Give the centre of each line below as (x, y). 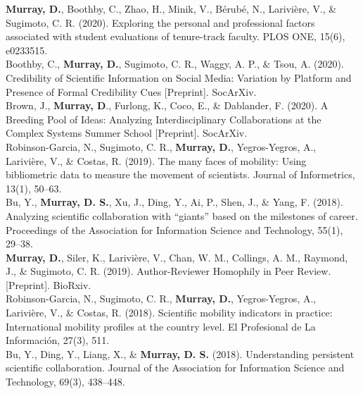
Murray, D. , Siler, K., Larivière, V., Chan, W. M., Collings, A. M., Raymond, (177, 257)
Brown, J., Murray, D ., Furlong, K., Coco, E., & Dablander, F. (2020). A (167, 105)
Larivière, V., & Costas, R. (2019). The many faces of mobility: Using (156, 160)
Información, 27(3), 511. (58, 340)
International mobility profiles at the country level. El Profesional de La (161, 326)
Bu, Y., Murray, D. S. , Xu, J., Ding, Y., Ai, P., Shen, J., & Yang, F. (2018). (174, 202)
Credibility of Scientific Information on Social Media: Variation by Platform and (179, 77)
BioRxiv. (72, 284)
